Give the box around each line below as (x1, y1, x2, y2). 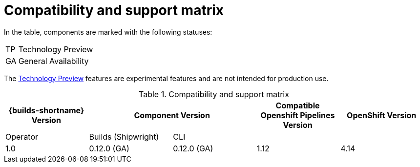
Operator (5, 131, 39, 142)
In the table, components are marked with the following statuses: (4, 27, 212, 36)
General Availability (18, 56, 89, 66)
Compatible (275, 100, 320, 110)
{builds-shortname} (8, 105, 84, 115)
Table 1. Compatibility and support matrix (139, 89, 289, 99)
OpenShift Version (347, 110, 417, 120)
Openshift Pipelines (260, 110, 335, 120)
